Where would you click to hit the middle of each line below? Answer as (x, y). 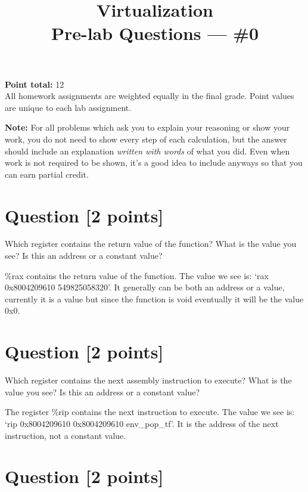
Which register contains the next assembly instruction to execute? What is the (148, 380)
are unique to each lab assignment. (68, 107)
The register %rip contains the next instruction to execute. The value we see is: (150, 412)
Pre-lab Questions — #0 (155, 33)
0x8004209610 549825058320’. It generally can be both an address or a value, (145, 287)
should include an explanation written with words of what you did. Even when (147, 151)
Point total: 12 (35, 84)
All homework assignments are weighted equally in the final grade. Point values (150, 96)
